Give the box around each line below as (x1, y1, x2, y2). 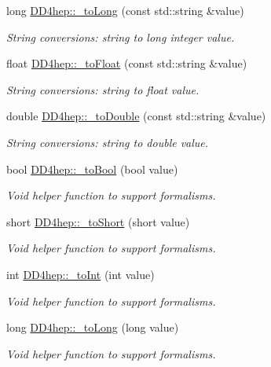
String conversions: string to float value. (6, 81, 200, 97)
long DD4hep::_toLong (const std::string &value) (6, 2, 244, 18)
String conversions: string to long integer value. (6, 28, 235, 45)
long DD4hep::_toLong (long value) (6, 319, 179, 336)
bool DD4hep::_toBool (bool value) (6, 160, 178, 177)
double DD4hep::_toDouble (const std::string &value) (6, 108, 266, 124)
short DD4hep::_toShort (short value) (6, 213, 190, 229)
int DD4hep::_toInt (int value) (6, 266, 155, 282)
